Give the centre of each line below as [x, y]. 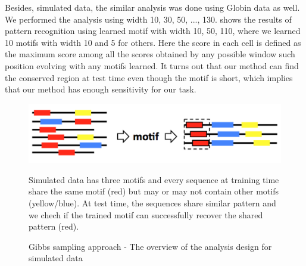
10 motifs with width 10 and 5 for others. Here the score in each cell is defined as [153, 42]
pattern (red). [54, 226]
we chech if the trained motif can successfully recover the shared [146, 214]
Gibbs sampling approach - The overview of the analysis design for [150, 246]
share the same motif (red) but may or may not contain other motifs [154, 191]
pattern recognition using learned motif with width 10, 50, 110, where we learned [153, 31]
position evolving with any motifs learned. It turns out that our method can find [152, 65]
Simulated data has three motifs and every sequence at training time [154, 179]
